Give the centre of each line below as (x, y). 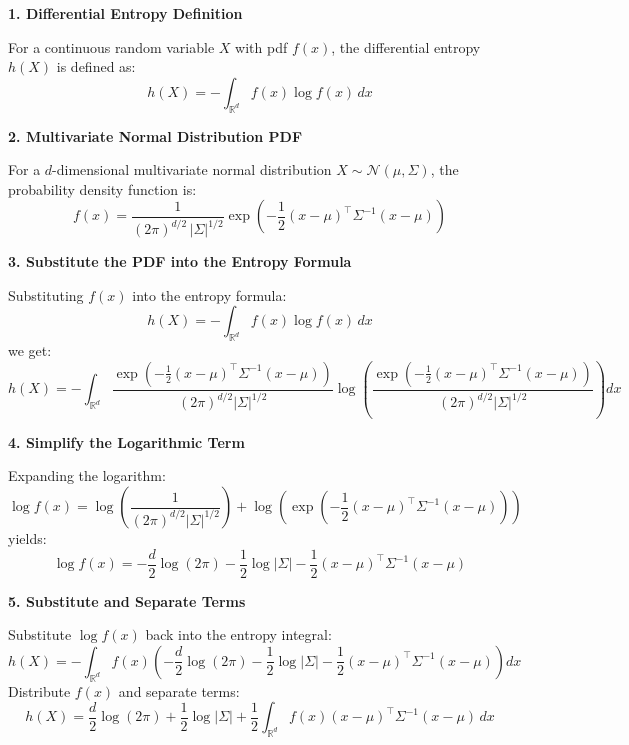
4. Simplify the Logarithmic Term (126, 441)
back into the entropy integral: (238, 634)
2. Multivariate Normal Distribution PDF (155, 135)
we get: (30, 350)
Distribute (39, 690)
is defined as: (96, 66)
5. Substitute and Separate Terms (127, 600)
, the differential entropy (406, 46)
